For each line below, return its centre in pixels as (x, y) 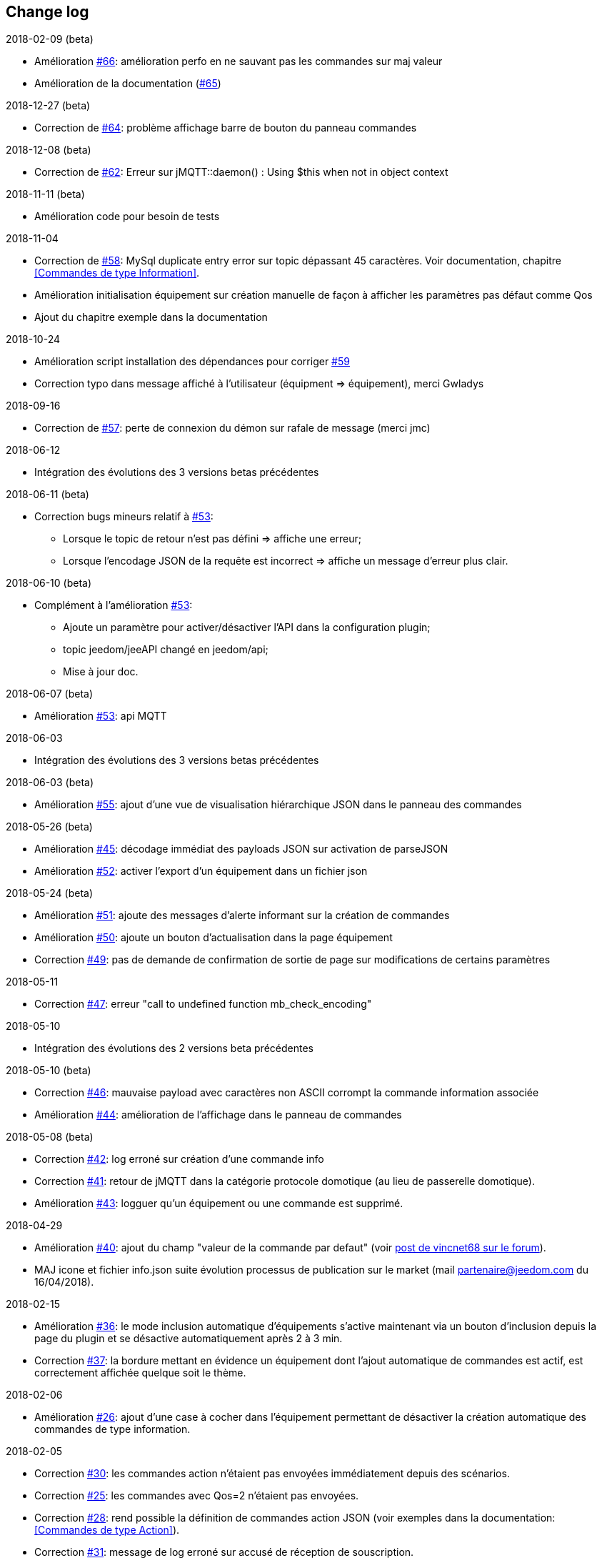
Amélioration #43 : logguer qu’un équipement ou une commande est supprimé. (219, 1204)
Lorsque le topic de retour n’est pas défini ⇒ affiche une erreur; (212, 539)
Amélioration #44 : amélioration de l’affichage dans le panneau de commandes (218, 1115)
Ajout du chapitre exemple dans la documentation (151, 317)
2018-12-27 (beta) (48, 106)
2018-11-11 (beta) (45, 194)
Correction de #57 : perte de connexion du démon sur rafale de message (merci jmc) (232, 428)
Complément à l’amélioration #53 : (114, 605)
